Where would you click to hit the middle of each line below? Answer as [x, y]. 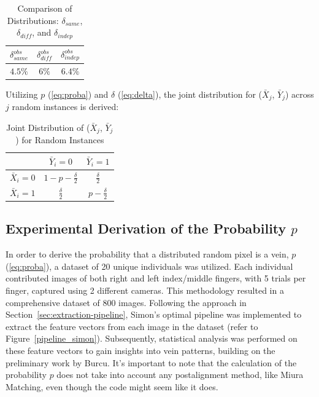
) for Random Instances [60, 140]
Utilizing [22, 94]
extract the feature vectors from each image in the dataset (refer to [132, 326]
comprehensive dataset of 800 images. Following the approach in [126, 302]
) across [299, 94]
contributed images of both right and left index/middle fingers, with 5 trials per [156, 278]
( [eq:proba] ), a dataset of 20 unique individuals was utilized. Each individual [149, 266]
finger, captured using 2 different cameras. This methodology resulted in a [145, 290]
